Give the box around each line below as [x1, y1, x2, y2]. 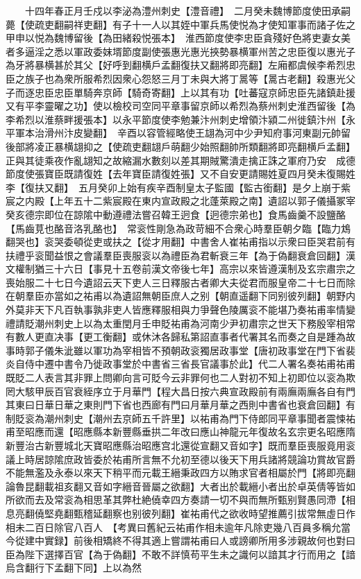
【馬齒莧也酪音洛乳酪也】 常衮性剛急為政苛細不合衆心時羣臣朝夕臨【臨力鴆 [6, 221, 351, 235]
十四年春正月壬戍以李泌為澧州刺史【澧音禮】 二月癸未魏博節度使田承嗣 [24, 3, 351, 17]
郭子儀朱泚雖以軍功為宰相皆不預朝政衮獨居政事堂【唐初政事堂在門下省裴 [24, 343, 355, 357]
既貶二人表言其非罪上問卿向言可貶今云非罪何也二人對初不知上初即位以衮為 [6, 370, 346, 385]
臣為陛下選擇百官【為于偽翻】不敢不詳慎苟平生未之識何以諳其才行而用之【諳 [6, 546, 355, 561]
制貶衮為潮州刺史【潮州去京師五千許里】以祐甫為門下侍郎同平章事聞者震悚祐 [6, 411, 355, 425]
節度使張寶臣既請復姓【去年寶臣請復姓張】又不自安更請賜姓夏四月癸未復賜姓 [6, 166, 355, 181]
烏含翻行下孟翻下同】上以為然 [6, 560, 142, 575]
